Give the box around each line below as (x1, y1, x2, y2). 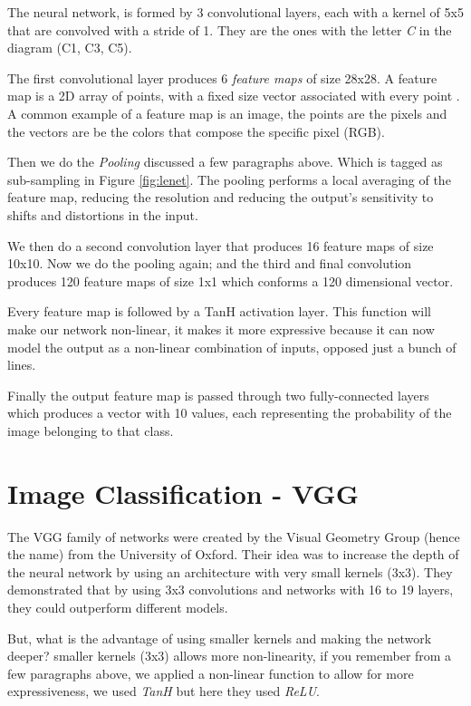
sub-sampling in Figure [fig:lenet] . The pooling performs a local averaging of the (7, 169, 451, 189)
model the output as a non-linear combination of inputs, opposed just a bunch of (7, 337, 457, 356)
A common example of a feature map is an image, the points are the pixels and (7, 103, 447, 122)
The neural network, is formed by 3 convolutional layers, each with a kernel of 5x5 (7, 3, 464, 21)
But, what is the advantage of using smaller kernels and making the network (7, 628, 432, 647)
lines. (7, 355, 36, 374)
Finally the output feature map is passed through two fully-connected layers (7, 385, 429, 404)
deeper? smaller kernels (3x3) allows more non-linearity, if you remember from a (7, 646, 452, 665)
